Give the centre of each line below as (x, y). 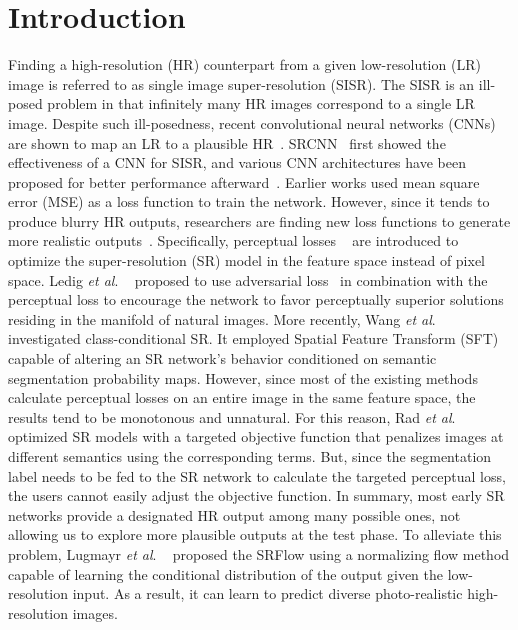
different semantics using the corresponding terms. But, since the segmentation (250, 456)
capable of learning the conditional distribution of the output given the (226, 573)
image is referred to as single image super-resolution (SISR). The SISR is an (241, 83)
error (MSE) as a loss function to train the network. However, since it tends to (249, 201)
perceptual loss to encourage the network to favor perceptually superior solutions (256, 299)
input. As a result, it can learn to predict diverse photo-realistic (267, 593)
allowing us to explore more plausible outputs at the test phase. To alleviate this (255, 534)
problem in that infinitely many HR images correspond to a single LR (261, 103)
